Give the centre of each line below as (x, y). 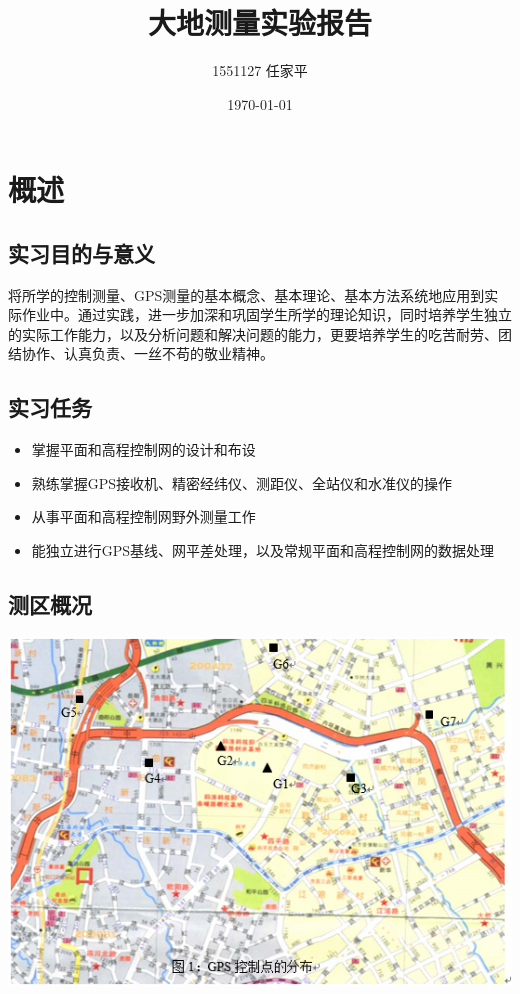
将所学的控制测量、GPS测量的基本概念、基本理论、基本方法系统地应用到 (246, 294)
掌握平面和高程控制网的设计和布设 (143, 449)
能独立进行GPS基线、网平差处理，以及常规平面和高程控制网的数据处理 (263, 550)
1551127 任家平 (260, 70)
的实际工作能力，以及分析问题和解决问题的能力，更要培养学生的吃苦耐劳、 (253, 333)
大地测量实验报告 (259, 22)
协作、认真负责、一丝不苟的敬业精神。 (147, 353)
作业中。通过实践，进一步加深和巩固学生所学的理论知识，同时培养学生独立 (266, 314)
